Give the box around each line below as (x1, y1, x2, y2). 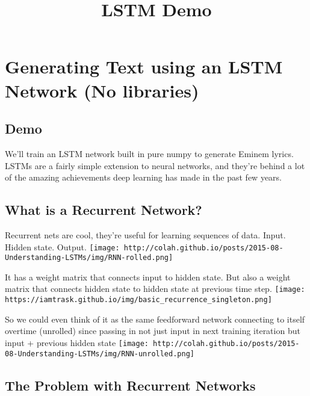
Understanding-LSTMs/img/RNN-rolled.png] (5, 253, 173, 262)
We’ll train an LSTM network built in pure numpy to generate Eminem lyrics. (5, 147, 294, 159)
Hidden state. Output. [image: (5, 240, 120, 253)
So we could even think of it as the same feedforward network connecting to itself (5, 312, 305, 325)
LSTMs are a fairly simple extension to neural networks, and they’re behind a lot (5, 159, 305, 172)
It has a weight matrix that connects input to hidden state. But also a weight (5, 270, 291, 283)
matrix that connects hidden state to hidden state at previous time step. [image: (5, 282, 305, 295)
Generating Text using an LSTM (5, 54, 283, 79)
